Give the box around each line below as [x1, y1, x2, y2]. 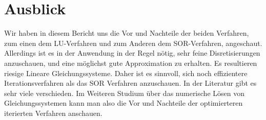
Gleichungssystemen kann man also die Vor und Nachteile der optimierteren [4, 98, 243, 108]
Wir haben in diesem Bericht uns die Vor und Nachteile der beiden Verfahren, [4, 28, 249, 38]
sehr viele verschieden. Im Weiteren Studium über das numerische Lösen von [4, 87, 244, 98]
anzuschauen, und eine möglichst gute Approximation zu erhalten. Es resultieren [4, 57, 257, 68]
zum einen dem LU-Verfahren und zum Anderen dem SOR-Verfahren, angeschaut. [4, 37, 262, 48]
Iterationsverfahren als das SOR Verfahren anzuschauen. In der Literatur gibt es [4, 78, 257, 88]
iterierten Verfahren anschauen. [4, 107, 103, 118]
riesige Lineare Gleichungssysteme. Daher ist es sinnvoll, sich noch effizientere [4, 67, 248, 78]
